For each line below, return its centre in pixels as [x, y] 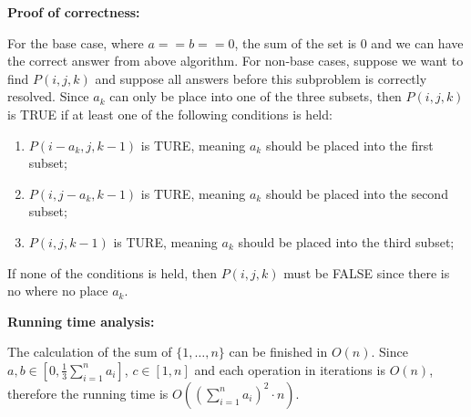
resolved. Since [48, 96]
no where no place [58, 291]
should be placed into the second [357, 193]
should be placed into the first [349, 145]
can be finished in [278, 352]
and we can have [417, 42]
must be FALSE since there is [367, 272]
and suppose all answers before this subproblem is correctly [261, 78]
